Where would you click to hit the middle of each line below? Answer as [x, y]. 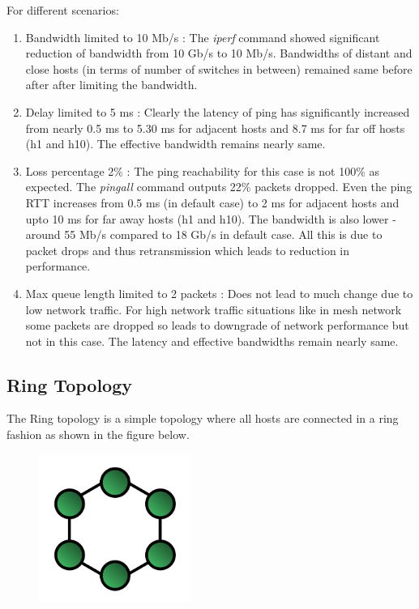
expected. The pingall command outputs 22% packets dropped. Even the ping [219, 187]
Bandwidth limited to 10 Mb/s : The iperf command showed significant [203, 37]
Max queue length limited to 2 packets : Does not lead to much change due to [219, 293]
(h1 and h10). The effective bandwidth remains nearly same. [175, 144]
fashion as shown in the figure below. [98, 434]
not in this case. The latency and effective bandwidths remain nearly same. [212, 341]
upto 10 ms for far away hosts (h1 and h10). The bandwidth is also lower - [211, 218]
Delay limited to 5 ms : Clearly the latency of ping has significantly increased [218, 111]
